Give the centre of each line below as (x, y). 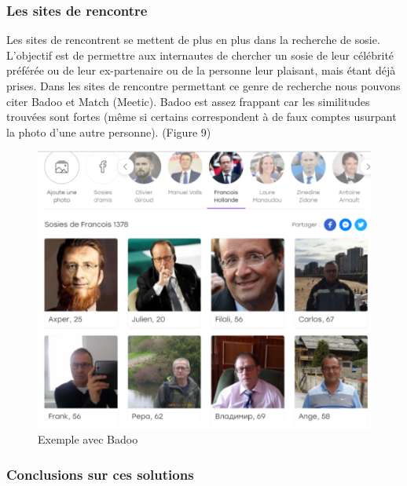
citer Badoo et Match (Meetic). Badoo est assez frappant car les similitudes (188, 101)
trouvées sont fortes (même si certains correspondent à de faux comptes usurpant (202, 117)
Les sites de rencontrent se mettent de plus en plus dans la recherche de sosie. (193, 40)
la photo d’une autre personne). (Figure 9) (109, 132)
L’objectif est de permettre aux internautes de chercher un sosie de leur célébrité (200, 55)
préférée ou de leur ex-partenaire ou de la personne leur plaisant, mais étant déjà (201, 70)
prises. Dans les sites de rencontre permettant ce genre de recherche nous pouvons (203, 86)
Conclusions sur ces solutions (100, 474)
